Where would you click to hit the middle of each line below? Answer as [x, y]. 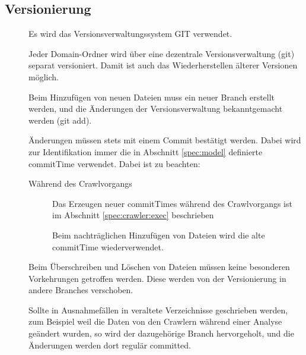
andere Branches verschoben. [81, 290]
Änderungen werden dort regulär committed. [110, 345]
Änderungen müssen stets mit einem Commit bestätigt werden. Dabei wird [165, 140]
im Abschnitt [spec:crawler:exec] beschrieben [133, 215]
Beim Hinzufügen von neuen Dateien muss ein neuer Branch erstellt [152, 97]
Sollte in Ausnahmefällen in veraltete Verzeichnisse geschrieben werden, [158, 310]
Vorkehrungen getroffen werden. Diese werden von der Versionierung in [157, 278]
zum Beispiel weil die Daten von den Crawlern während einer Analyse [155, 321]
